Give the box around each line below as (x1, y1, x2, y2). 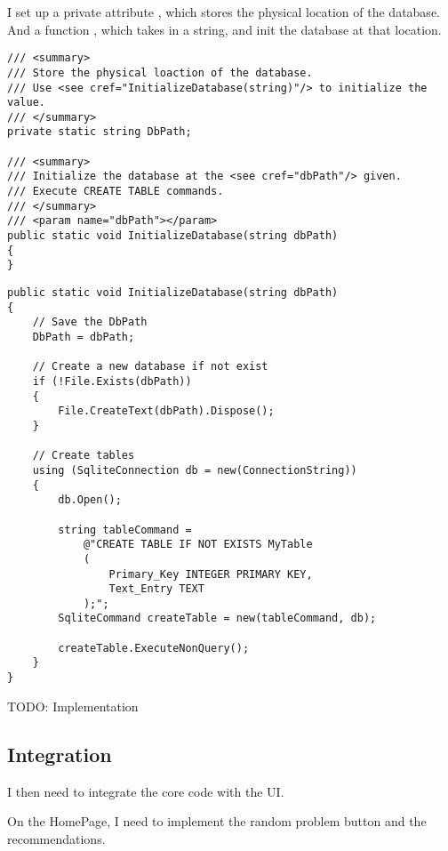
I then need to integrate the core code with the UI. (7, 782, 284, 800)
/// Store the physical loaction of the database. (7, 66, 313, 79)
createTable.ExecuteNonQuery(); (58, 641, 250, 654)
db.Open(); (58, 494, 122, 507)
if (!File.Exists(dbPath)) (32, 374, 192, 388)
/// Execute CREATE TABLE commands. (7, 185, 224, 198)
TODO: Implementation (7, 696, 139, 715)
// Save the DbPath (32, 316, 148, 329)
